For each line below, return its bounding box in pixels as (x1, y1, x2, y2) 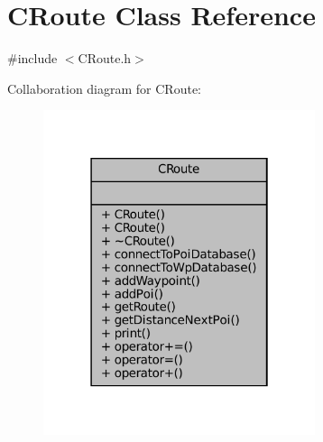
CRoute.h (78, 49, 132, 68)
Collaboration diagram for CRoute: (7, 78, 202, 97)
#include (7, 49, 58, 68)
